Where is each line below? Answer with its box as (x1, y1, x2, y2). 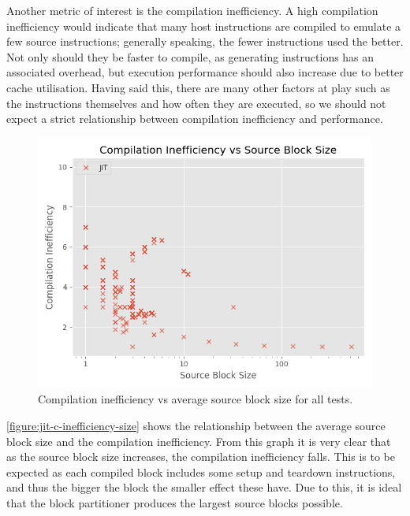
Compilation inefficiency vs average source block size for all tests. (38, 391, 353, 407)
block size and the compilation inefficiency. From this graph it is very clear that (6, 432, 391, 449)
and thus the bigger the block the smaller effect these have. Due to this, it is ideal (6, 479, 402, 496)
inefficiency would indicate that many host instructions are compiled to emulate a (6, 17, 401, 34)
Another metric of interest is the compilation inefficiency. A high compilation (6, 2, 378, 18)
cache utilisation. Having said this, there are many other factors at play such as (6, 79, 390, 95)
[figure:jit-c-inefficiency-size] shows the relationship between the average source (6, 417, 386, 433)
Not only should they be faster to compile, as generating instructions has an (6, 48, 375, 65)
